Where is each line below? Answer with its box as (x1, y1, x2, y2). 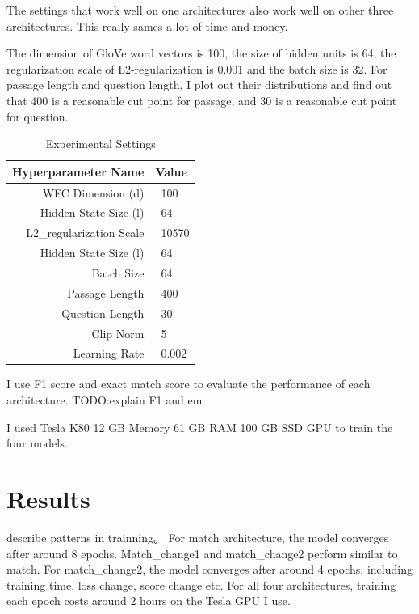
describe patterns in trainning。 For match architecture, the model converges (6, 528, 389, 545)
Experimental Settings (45, 135, 156, 152)
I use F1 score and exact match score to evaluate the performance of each (6, 375, 371, 392)
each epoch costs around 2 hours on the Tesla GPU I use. (6, 592, 291, 609)
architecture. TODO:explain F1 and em (6, 392, 203, 409)
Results (6, 482, 90, 514)
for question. (6, 108, 69, 125)
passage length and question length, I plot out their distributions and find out (6, 76, 392, 93)
